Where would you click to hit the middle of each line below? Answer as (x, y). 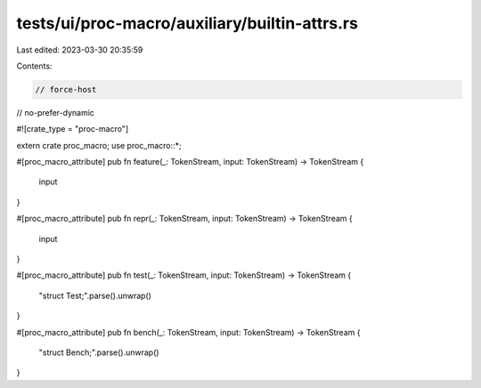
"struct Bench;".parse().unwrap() (99, 352)
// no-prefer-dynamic (56, 112)
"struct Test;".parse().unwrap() (95, 295)
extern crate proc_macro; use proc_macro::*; (99, 145)
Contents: (34, 66)
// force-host (66, 89)
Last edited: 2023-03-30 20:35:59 (80, 50)
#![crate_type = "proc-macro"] (73, 129)
